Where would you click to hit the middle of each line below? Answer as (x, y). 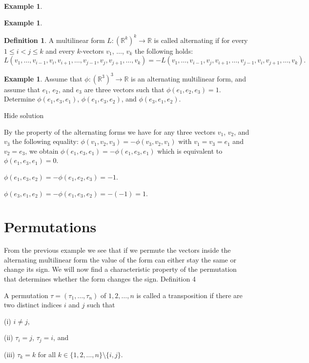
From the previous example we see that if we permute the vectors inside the (117, 250)
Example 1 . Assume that (43, 78)
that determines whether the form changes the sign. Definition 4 (100, 279)
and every (60, 50)
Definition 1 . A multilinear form (54, 40)
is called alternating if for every (201, 40)
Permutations (50, 227)
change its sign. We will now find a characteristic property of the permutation (120, 269)
